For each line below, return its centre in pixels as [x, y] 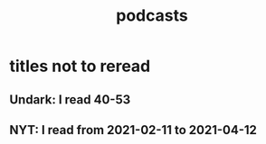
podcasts [152, 16]
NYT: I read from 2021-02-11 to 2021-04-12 [133, 130]
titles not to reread [80, 66]
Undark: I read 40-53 [70, 99]
